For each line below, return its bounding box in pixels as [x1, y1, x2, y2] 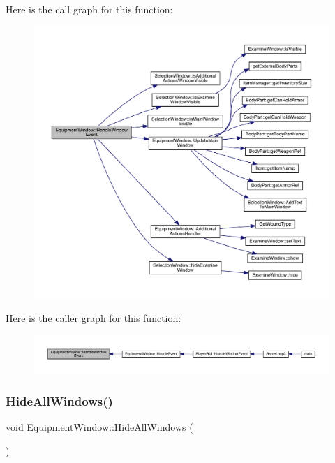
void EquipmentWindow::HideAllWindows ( [6, 420, 193, 434]
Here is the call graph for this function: [6, 2, 173, 16]
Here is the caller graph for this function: [6, 310, 181, 325]
